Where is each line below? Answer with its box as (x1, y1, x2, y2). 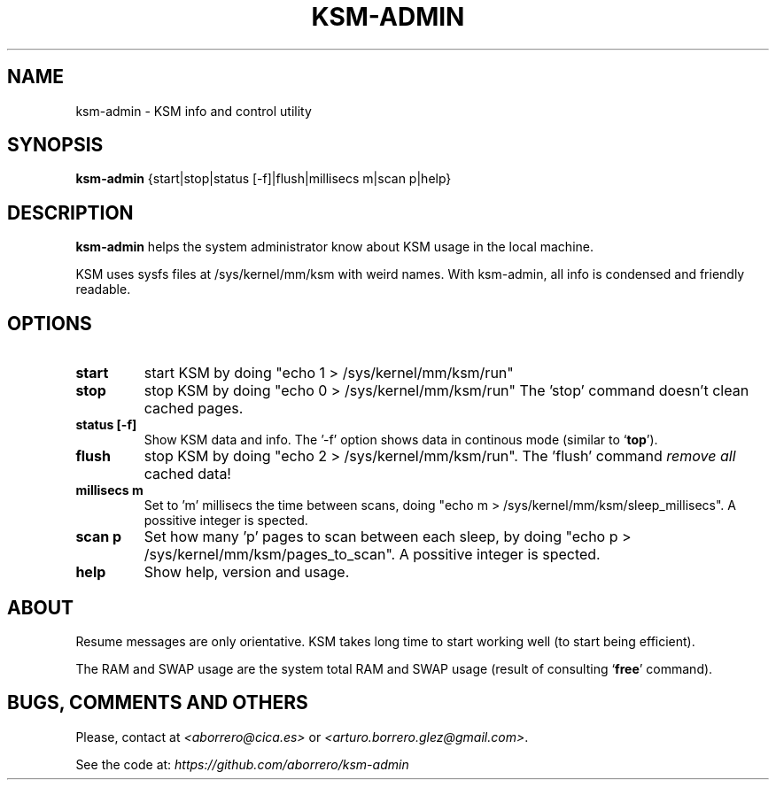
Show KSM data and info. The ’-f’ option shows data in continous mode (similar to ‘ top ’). (144, 432, 658, 448)
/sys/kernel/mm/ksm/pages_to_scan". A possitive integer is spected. (144, 545, 601, 564)
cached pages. (144, 399, 244, 418)
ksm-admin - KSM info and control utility (75, 103, 312, 119)
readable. (75, 282, 131, 297)
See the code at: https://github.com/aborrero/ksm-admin (75, 756, 409, 772)
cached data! (144, 465, 231, 483)
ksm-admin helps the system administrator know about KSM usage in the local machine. (75, 239, 594, 255)
